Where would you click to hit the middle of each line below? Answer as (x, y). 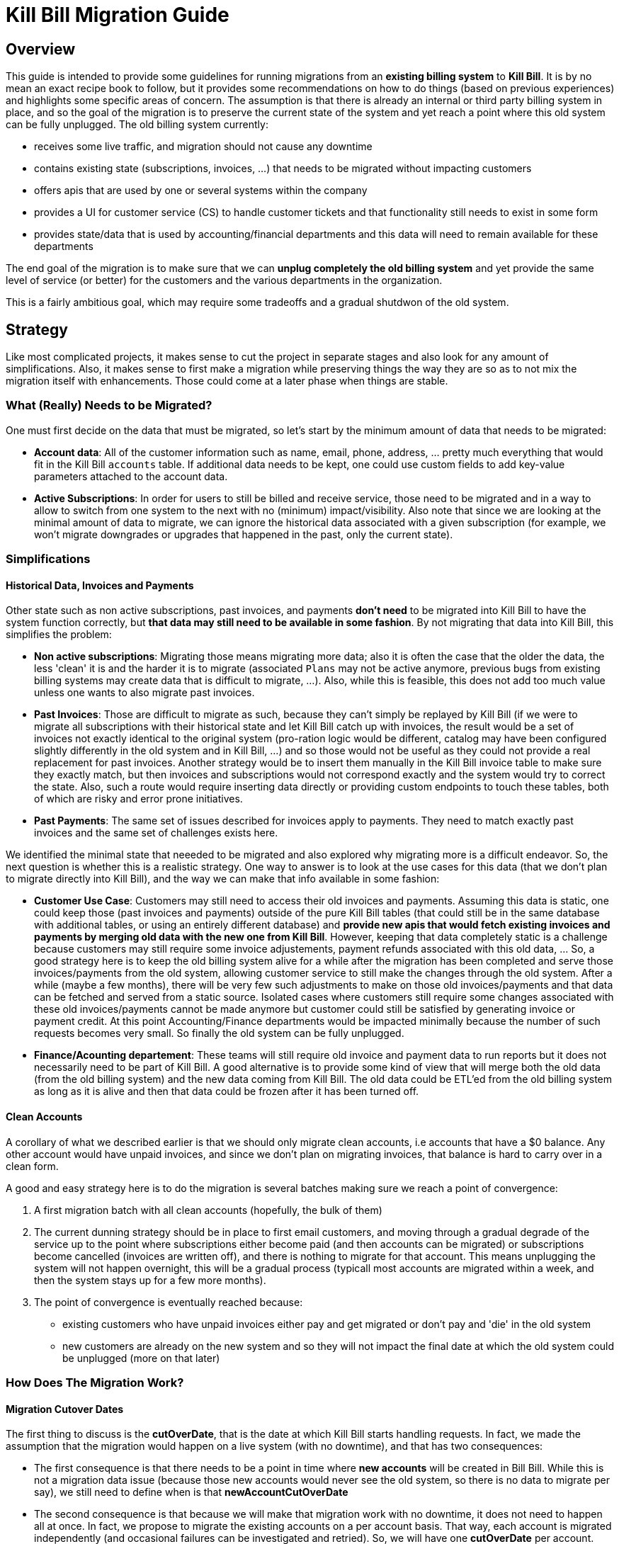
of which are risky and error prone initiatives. (138, 799)
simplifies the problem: (59, 635)
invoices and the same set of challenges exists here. (156, 833)
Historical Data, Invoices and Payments (100, 585)
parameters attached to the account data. (131, 476)
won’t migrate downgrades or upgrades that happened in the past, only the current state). (244, 534)
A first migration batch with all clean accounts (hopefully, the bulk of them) (208, 1210)
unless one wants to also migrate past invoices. (144, 693)
